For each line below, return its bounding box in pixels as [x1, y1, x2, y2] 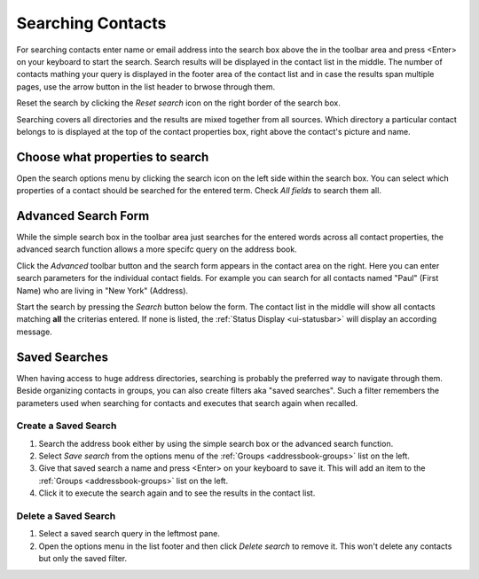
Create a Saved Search [16, 419, 117, 432]
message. [16, 326, 52, 337]
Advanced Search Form [16, 208, 150, 223]
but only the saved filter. [38, 553, 128, 564]
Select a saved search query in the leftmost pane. [38, 528, 221, 539]
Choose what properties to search [16, 149, 209, 164]
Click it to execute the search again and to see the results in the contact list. [38, 488, 316, 498]
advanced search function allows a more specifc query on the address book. [16, 244, 297, 254]
